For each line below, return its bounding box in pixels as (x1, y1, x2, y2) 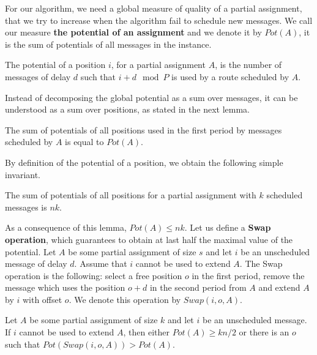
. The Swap (239, 257, 283, 270)
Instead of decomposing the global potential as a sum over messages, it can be (5, 91, 298, 103)
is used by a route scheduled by (171, 70, 289, 83)
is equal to (65, 135, 104, 148)
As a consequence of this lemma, (5, 221, 127, 234)
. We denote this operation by (69, 293, 181, 305)
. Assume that (74, 257, 127, 270)
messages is (5, 200, 47, 213)
